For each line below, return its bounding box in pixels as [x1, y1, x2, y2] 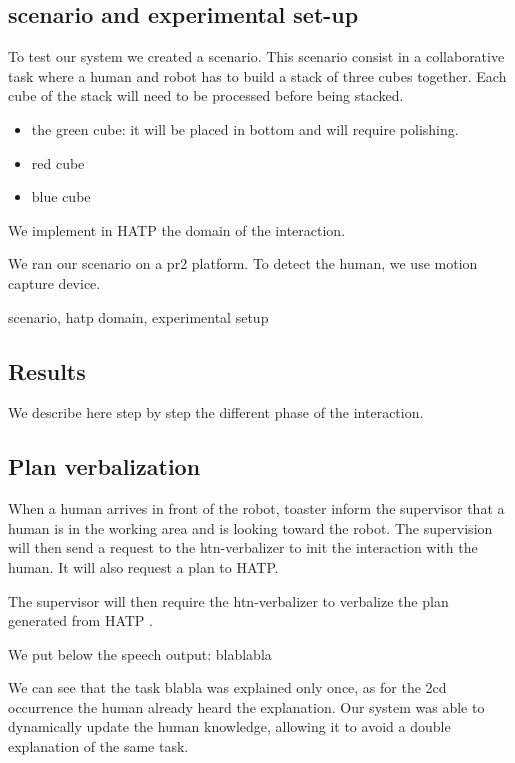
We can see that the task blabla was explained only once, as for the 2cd [8, 677, 447, 698]
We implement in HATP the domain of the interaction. [8, 219, 346, 240]
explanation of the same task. [8, 736, 189, 757]
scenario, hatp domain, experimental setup [8, 306, 269, 327]
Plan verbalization [8, 451, 201, 482]
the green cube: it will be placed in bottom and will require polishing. [31, 118, 459, 139]
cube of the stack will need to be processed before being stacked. [8, 85, 404, 106]
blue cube [31, 186, 91, 207]
